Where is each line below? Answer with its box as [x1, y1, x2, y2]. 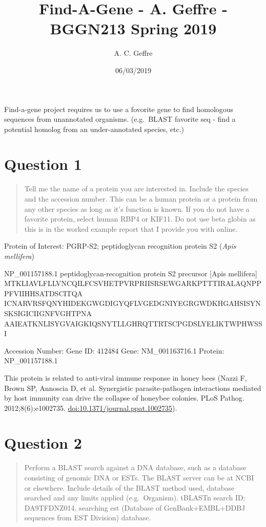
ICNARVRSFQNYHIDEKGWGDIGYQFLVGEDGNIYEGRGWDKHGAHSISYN [4, 298, 261, 309]
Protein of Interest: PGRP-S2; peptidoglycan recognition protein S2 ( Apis [4, 240, 236, 251]
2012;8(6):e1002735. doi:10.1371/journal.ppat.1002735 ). [4, 402, 177, 413]
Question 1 [4, 153, 82, 174]
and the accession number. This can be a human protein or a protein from [24, 193, 258, 204]
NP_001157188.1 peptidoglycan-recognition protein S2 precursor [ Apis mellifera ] [4, 268, 257, 278]
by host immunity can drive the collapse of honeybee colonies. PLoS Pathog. [4, 392, 244, 403]
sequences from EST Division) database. [24, 512, 151, 523]
